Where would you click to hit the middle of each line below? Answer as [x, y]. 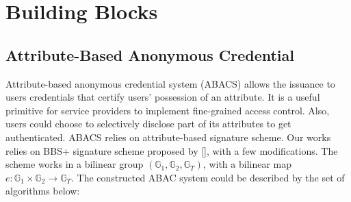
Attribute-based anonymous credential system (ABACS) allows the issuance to [170, 83]
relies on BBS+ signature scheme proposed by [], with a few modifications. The [172, 150]
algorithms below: [43, 191]
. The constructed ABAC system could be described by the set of [208, 177]
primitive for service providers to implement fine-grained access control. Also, [168, 110]
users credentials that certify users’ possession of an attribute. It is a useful [163, 97]
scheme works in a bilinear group [75, 164]
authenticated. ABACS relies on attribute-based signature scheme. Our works [168, 137]
